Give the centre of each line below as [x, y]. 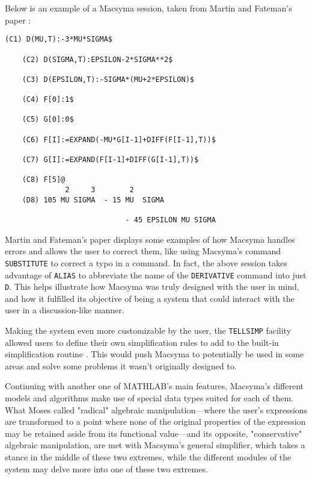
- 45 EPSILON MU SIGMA [170, 220]
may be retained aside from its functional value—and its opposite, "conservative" [153, 433]
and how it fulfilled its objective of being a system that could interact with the [150, 298]
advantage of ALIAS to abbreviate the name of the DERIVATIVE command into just [156, 274]
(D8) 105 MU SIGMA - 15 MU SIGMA [93, 200]
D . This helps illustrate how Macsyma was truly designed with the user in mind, [152, 286]
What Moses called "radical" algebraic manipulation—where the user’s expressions [156, 409]
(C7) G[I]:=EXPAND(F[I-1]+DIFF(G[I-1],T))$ [110, 160]
